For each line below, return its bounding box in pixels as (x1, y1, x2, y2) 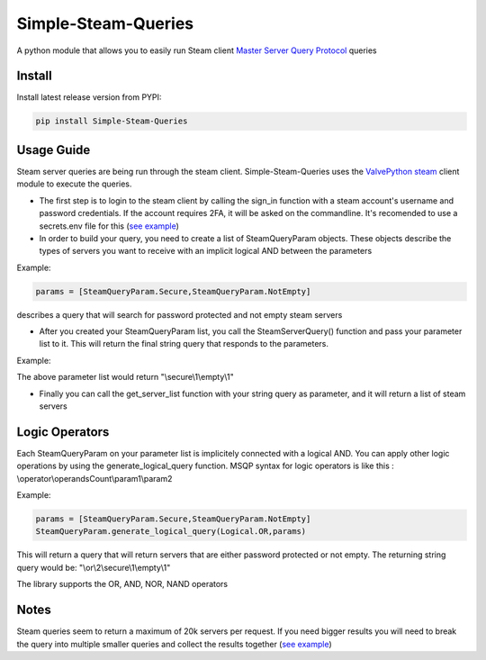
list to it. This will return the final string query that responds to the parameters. (39, 339, 328, 349)
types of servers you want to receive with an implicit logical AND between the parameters (39, 246, 373, 257)
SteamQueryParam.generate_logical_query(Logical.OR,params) (35, 527, 307, 537)
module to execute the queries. (16, 178, 132, 189)
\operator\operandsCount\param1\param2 (16, 473, 173, 484)
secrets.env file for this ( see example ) (39, 221, 180, 231)
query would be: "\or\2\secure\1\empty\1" (16, 562, 171, 573)
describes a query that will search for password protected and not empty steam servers (16, 309, 343, 320)
